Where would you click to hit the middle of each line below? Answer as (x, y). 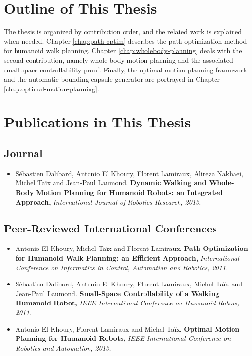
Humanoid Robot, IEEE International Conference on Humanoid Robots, (127, 303)
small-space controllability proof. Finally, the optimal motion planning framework (126, 69)
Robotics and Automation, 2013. (63, 347)
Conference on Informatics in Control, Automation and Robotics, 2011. (122, 267)
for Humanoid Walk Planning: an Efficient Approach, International (127, 258)
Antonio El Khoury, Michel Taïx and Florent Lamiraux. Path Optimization (132, 248)
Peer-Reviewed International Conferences (110, 228)
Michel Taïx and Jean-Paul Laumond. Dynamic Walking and (111, 183)
